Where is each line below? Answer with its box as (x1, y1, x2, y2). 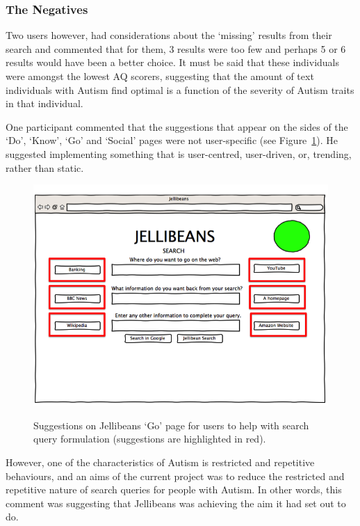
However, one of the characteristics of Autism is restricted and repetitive (6, 454, 315, 469)
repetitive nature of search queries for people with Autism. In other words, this (6, 482, 342, 497)
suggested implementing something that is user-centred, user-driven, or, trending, (6, 146, 352, 161)
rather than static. (6, 160, 84, 175)
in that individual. (6, 96, 83, 111)
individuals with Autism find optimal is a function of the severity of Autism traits (6, 82, 354, 97)
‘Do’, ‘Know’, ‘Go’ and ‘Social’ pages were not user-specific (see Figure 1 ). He (6, 133, 338, 148)
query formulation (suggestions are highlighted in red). (33, 431, 266, 446)
